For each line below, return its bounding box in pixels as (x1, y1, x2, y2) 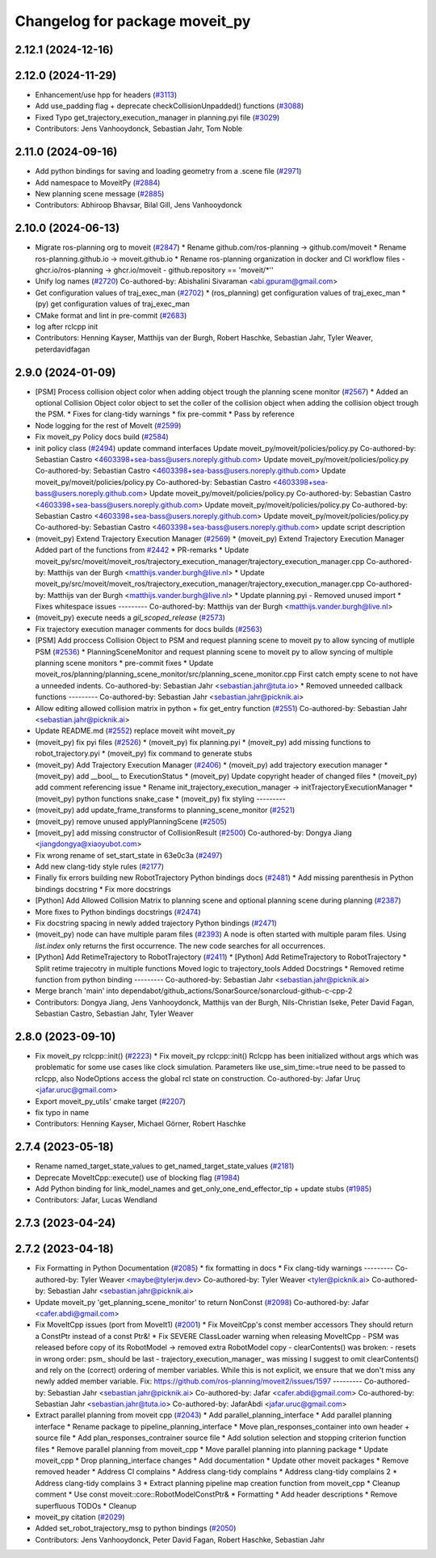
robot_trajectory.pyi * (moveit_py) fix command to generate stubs (35, 748, 253, 759)
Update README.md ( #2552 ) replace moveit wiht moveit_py (35, 726, 236, 735)
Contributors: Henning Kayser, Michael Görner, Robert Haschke (35, 1119, 246, 1129)
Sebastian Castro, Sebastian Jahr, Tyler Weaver (35, 1008, 194, 1018)
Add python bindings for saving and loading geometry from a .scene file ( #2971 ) (35, 166, 302, 176)
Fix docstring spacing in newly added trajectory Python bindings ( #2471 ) (35, 918, 278, 928)
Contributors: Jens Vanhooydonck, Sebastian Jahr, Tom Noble (35, 124, 242, 133)
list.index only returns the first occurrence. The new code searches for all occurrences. (35, 941, 326, 950)
